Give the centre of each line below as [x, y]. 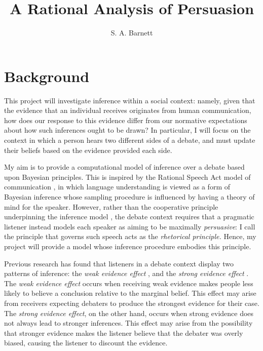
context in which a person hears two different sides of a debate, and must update [130, 140]
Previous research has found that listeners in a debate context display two [119, 263]
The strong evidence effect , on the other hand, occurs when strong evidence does [129, 313]
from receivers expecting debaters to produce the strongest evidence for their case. [132, 303]
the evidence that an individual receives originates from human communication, [128, 110]
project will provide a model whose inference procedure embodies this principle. [128, 246]
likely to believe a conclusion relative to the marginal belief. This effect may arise [130, 293]
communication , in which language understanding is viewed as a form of [117, 187]
